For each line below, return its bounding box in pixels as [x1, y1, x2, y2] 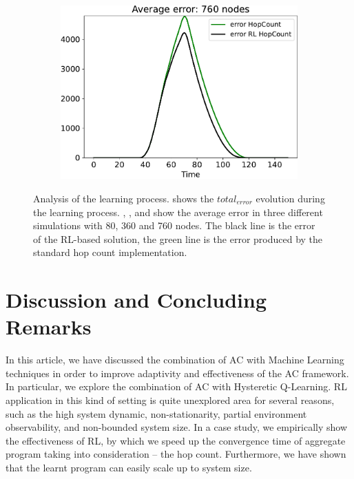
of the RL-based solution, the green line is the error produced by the [33, 231, 323, 246]
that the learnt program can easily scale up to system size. [6, 460, 252, 474]
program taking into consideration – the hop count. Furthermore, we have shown [6, 447, 346, 461]
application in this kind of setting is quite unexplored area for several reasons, [6, 392, 335, 407]
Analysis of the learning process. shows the [33, 191, 214, 205]
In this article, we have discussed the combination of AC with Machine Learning [6, 352, 344, 367]
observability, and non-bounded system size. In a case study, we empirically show [6, 420, 348, 434]
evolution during [256, 191, 325, 205]
